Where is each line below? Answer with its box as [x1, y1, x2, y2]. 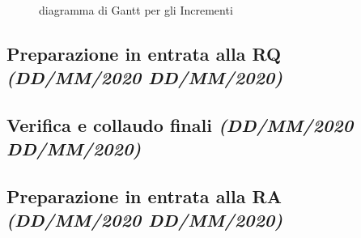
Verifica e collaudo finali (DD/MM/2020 [6, 112, 354, 137]
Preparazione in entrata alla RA [6, 183, 282, 208]
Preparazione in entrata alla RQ [6, 40, 282, 66]
